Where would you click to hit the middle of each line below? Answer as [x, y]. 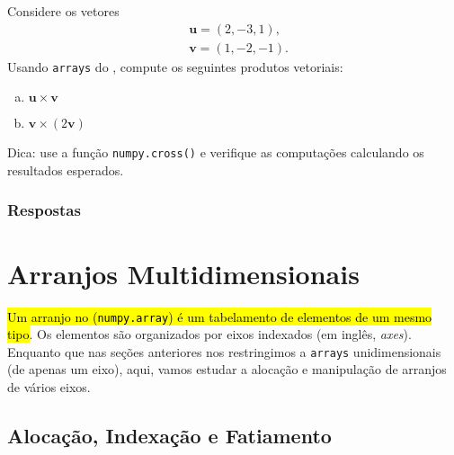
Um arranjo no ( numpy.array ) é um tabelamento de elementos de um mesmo [220, 316]
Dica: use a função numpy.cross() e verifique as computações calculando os [216, 152]
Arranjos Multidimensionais [183, 273]
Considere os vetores [63, 11]
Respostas [44, 210]
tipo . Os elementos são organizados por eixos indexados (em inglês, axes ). [209, 334]
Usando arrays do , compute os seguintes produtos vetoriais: [175, 66]
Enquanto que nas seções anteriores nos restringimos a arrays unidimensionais [224, 351]
